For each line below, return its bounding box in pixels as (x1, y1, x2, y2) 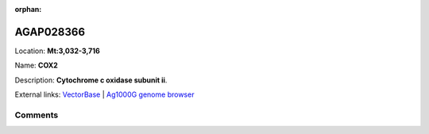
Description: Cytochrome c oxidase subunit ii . (14, 75, 168, 85)
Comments (14, 109, 59, 121)
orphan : (14, 5, 42, 13)
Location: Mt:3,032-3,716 (14, 46, 101, 56)
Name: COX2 (14, 60, 59, 71)
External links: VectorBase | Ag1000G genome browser (14, 90, 195, 99)
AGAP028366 (14, 25, 86, 39)
